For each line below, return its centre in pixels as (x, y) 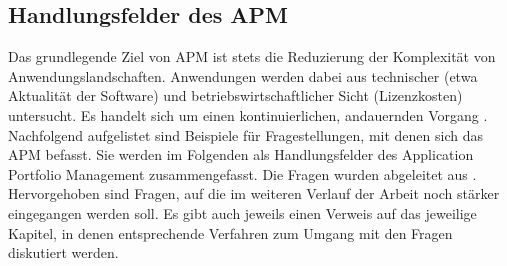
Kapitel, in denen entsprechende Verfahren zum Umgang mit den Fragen (230, 232)
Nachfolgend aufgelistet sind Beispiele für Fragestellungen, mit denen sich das (245, 134)
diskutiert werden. (63, 252)
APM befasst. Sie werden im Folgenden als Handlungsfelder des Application (241, 154)
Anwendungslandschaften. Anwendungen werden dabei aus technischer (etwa (243, 75)
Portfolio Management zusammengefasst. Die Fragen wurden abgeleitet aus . (242, 173)
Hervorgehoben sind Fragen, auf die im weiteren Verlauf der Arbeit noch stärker (254, 193)
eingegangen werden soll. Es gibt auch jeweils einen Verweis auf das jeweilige (242, 212)
